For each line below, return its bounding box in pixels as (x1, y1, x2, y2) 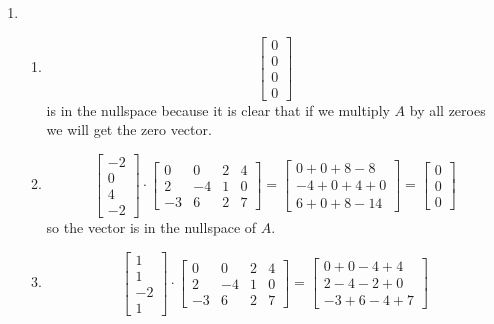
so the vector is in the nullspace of (46, 217, 257, 238)
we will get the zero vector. (46, 119, 212, 140)
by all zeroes (409, 99, 486, 120)
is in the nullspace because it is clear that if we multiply (46, 99, 390, 120)
